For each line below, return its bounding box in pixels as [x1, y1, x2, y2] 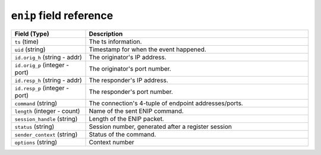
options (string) [14, 138, 58, 146]
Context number [89, 138, 135, 146]
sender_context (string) [14, 130, 78, 138]
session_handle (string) [14, 115, 78, 123]
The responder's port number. [89, 87, 174, 96]
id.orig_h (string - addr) [14, 53, 83, 61]
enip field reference [11, 9, 114, 22]
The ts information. [89, 37, 142, 46]
